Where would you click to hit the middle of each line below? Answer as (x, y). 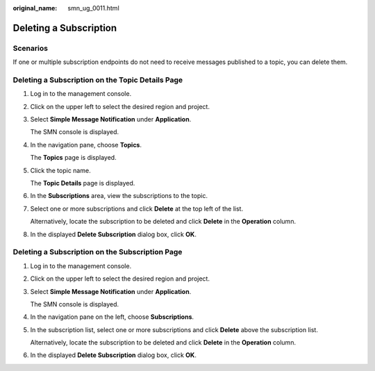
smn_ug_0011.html (93, 8)
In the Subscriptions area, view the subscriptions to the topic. (119, 196)
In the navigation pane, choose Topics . (86, 145)
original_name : (35, 8)
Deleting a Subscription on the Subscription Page (98, 252)
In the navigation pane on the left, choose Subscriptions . (112, 317)
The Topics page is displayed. (74, 158)
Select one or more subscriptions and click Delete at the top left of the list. (136, 208)
